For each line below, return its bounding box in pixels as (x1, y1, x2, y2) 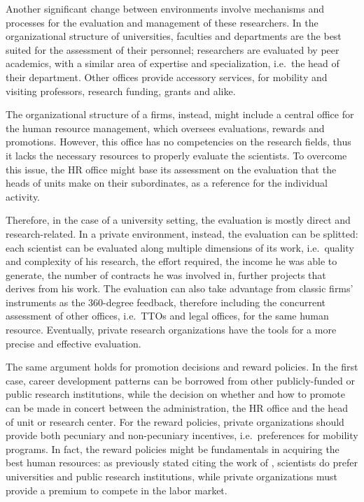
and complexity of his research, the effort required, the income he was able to (6, 254, 337, 268)
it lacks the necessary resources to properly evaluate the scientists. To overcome (6, 148, 347, 162)
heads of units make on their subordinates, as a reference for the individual (6, 175, 328, 190)
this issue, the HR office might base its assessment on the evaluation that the (6, 162, 337, 176)
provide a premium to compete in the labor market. (6, 482, 227, 497)
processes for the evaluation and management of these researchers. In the (6, 15, 318, 29)
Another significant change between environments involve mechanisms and (6, 1, 324, 15)
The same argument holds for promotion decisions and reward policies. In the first (6, 359, 358, 374)
